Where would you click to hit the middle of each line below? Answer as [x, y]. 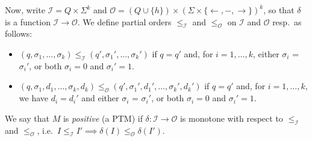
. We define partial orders [124, 21]
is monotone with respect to [231, 118]
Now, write [25, 10]
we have [33, 98]
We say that [27, 118]
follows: [19, 33]
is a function [28, 21]
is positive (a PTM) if [103, 118]
